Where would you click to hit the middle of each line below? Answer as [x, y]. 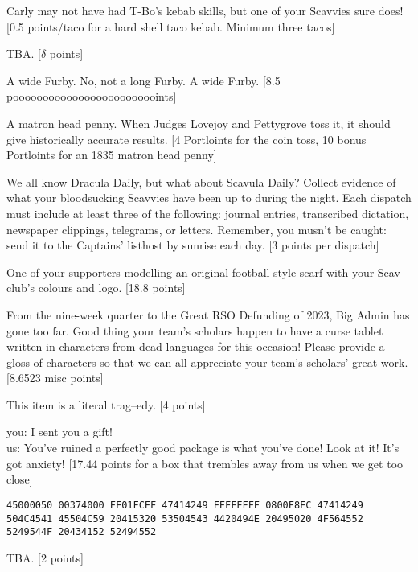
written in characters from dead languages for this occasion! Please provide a [196, 346]
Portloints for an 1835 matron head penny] [112, 155]
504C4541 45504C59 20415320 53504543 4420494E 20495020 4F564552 [185, 519]
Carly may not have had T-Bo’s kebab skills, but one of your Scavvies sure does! [205, 10]
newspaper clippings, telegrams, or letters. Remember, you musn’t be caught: [197, 229]
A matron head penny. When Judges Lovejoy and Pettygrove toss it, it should [199, 123]
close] [20, 479]
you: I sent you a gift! [59, 432]
